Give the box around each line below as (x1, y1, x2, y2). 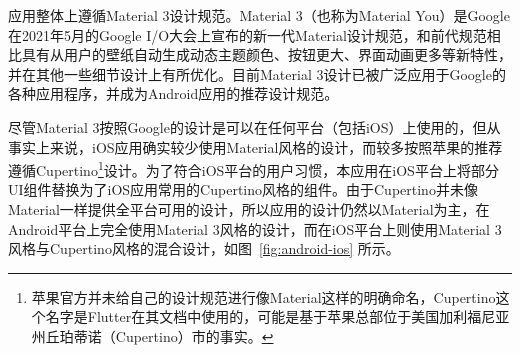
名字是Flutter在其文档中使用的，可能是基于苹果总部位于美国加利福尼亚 (45, 306, 510, 327)
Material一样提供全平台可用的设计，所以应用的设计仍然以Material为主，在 (8, 199, 490, 219)
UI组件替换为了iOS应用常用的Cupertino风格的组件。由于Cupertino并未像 (8, 179, 478, 200)
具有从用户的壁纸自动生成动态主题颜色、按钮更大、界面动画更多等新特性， (21, 44, 512, 65)
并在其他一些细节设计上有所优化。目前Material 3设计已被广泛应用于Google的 (8, 63, 506, 84)
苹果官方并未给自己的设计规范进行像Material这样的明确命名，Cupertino (31, 286, 496, 307)
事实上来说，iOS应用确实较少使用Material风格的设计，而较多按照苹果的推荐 (8, 136, 503, 157)
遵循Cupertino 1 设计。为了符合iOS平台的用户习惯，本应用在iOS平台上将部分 (8, 157, 499, 180)
